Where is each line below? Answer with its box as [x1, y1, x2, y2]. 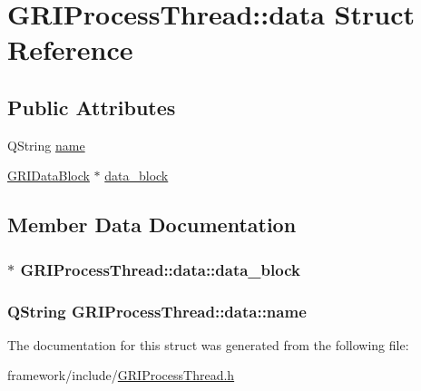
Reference [7, 31, 133, 68]
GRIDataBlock [7, 166, 90, 185]
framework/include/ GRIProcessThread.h [7, 366, 235, 385]
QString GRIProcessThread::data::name [7, 299, 307, 322]
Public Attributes [7, 93, 176, 121]
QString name [7, 135, 85, 154]
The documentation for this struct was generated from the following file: [7, 335, 409, 354]
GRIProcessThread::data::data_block [20, 258, 300, 280]
